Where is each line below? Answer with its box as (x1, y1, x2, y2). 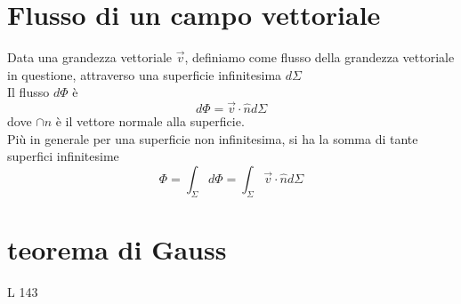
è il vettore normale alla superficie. (55, 112, 245, 131)
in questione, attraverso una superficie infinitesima (7, 65, 282, 84)
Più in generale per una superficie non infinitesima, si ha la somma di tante (7, 129, 418, 148)
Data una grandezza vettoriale (7, 48, 172, 67)
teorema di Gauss (7, 230, 227, 267)
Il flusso (7, 83, 50, 101)
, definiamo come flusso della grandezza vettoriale (184, 48, 455, 67)
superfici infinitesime (7, 147, 119, 165)
